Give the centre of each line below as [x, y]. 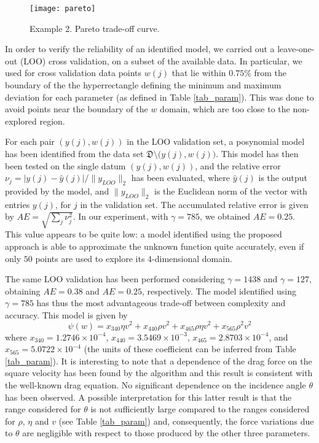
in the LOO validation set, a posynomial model [216, 141]
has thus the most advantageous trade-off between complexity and [161, 303]
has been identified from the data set [74, 153]
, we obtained [225, 216]
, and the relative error [238, 165]
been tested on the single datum [65, 165]
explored [21, 121]
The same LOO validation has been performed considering [115, 279]
